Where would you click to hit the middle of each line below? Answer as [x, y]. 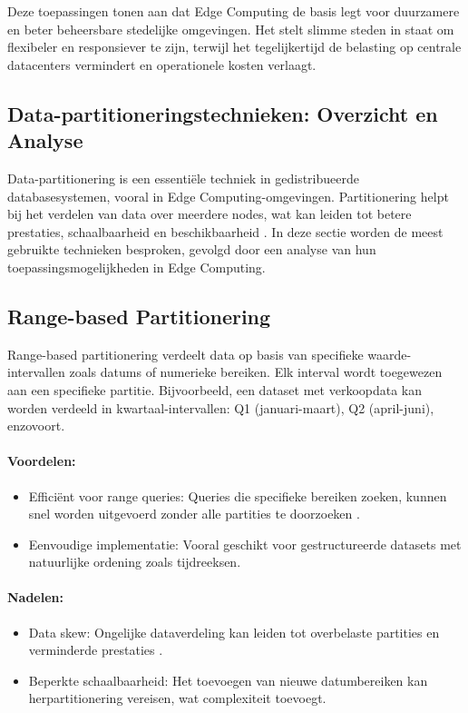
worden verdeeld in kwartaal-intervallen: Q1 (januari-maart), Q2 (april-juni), [221, 407]
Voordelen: [42, 461]
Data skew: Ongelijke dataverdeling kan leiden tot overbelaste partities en [234, 632]
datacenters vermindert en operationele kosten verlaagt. [162, 64]
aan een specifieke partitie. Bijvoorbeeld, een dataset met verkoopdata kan [215, 389]
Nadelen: [36, 597]
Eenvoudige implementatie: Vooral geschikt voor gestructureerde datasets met [245, 544]
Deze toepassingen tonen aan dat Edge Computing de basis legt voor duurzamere [234, 11]
